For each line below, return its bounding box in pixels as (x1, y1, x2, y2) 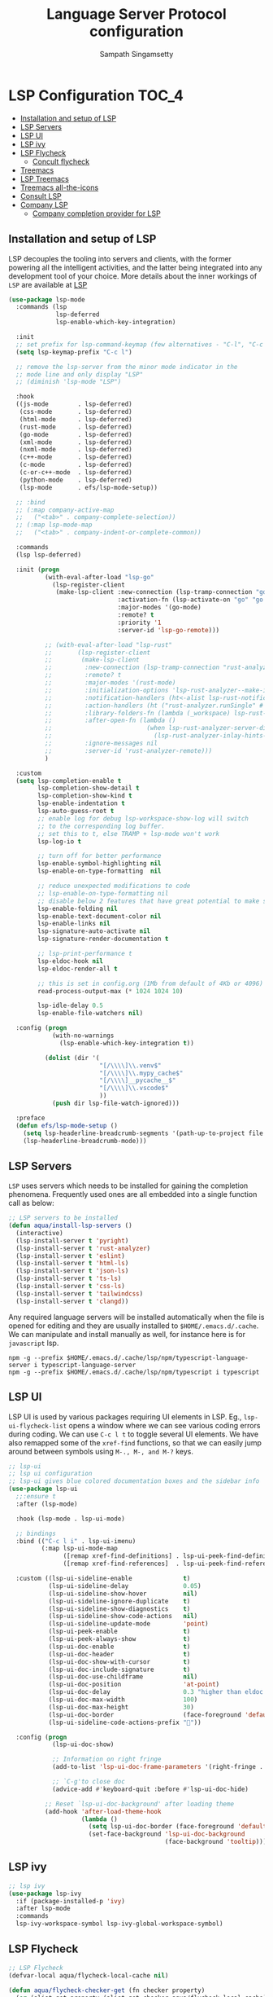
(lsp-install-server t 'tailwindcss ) (15, 1289, 144, 1298)
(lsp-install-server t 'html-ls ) (15, 1260, 129, 1268)
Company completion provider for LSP (32, 209, 161, 218)
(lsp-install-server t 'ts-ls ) (15, 1274, 122, 1283)
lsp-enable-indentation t (37, 799, 126, 807)
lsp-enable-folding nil (37, 904, 118, 913)
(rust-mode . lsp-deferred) (19, 423, 132, 431)
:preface (15, 1114, 45, 1122)
